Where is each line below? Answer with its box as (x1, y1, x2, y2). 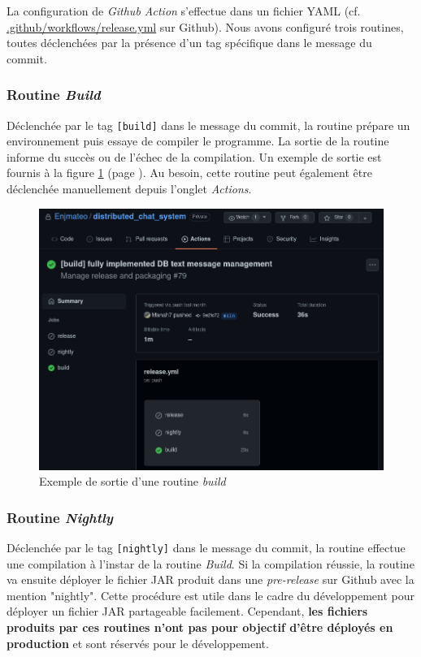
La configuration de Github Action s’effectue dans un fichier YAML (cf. (7, 2, 361, 19)
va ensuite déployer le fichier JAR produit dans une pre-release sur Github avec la (7, 571, 414, 588)
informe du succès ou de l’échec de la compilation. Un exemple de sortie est (7, 148, 382, 165)
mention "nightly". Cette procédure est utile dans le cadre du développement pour (7, 586, 414, 603)
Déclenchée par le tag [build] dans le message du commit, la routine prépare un (7, 116, 410, 133)
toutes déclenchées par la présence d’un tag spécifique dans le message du (7, 34, 372, 51)
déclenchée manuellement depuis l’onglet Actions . (7, 180, 252, 197)
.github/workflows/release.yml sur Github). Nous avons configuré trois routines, (7, 18, 404, 35)
